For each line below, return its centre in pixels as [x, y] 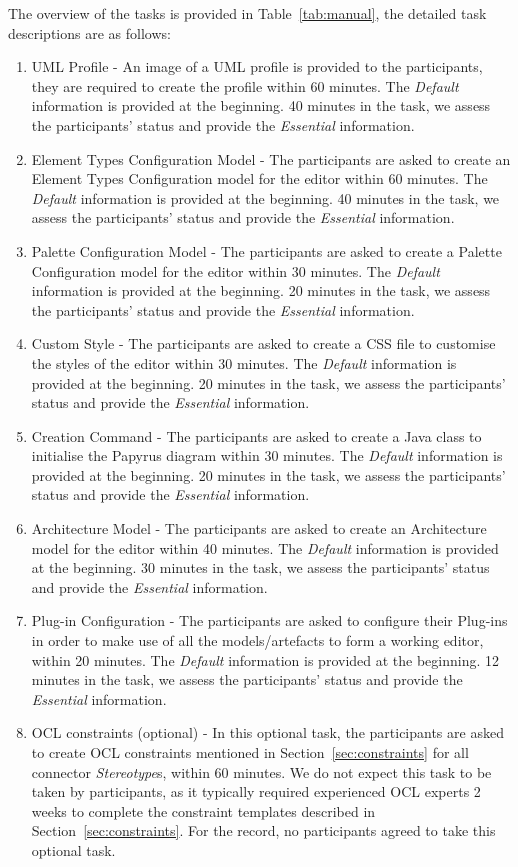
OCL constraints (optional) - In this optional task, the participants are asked [267, 732]
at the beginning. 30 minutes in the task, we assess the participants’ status [260, 567]
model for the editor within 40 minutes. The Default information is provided [265, 547]
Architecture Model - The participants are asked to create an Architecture [259, 528]
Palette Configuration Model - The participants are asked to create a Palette [266, 250]
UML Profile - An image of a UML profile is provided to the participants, [257, 66]
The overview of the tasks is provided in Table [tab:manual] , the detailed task [247, 13]
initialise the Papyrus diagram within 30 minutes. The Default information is [267, 455]
